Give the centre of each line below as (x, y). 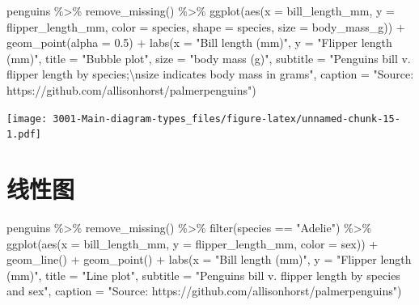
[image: (27, 119)
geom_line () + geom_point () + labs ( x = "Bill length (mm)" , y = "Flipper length (209, 259)
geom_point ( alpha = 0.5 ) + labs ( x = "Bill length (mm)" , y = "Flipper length (199, 42)
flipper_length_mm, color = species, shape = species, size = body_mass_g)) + (206, 26)
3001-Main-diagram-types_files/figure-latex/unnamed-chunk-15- (226, 119)
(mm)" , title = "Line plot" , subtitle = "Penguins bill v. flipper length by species (203, 275)
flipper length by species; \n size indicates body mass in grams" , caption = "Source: (210, 74)
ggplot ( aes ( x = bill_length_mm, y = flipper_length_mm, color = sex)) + (193, 243)
